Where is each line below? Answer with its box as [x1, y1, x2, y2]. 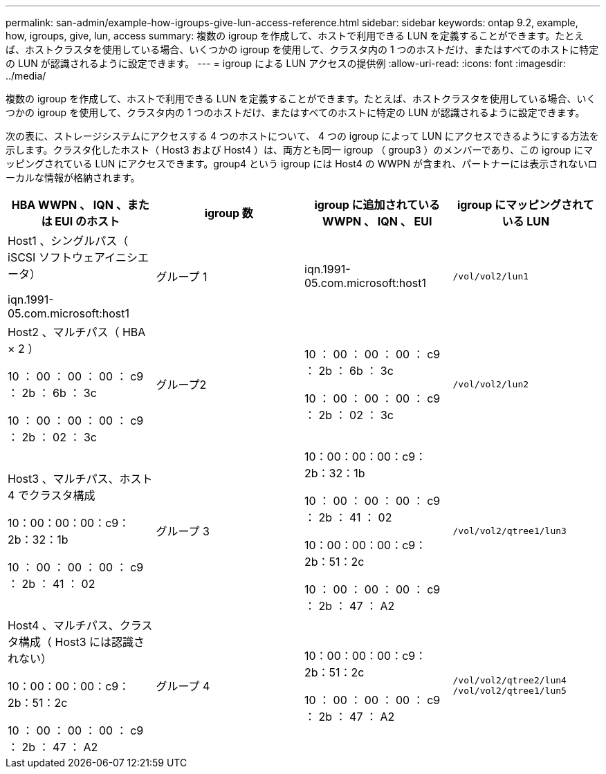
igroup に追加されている [314, 198, 441, 212]
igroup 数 [204, 206, 253, 220]
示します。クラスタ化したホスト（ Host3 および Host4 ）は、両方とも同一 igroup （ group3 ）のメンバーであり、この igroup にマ [6, 144, 594, 156]
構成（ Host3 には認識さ [19, 635, 145, 649]
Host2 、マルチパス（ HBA [8, 325, 146, 339]
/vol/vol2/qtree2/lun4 [452, 675, 567, 685]
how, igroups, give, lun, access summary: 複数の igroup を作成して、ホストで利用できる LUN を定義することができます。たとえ [6, 30, 585, 42]
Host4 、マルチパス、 [8, 618, 120, 632]
